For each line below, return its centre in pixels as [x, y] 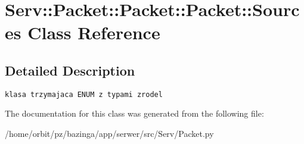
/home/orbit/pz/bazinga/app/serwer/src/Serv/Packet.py [109, 134]
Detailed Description [70, 70]
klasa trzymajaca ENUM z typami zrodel [84, 94]
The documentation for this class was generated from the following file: [134, 113]
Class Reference [94, 32]
